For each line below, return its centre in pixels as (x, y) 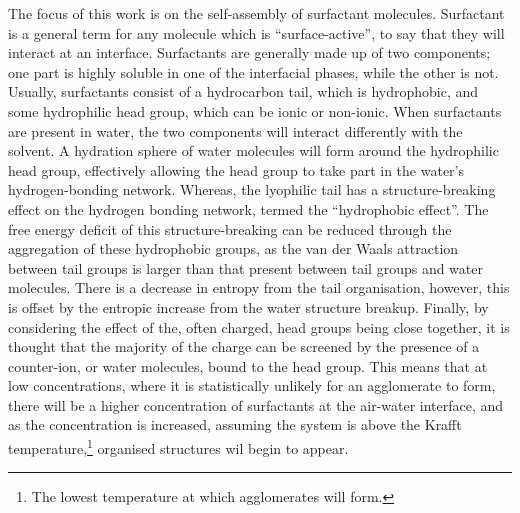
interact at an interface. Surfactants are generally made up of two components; (249, 52)
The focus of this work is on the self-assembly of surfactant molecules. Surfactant (256, 13)
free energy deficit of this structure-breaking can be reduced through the (230, 228)
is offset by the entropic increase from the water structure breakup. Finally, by (248, 306)
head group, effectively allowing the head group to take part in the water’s (236, 169)
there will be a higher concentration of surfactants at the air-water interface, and (256, 404)
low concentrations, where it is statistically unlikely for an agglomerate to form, (252, 385)
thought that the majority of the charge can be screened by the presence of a (244, 346)
